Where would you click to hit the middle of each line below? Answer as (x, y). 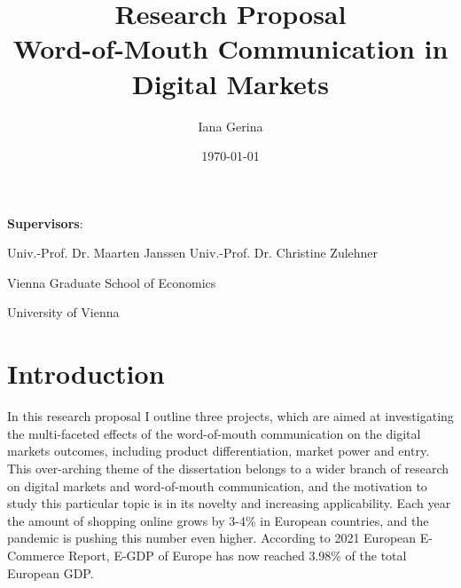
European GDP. (51, 572)
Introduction (86, 373)
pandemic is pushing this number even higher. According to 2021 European (212, 538)
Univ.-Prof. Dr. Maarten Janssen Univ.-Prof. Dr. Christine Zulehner (193, 253)
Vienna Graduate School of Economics (112, 282)
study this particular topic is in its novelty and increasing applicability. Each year (229, 503)
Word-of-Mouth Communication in (230, 48)
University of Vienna (63, 312)
